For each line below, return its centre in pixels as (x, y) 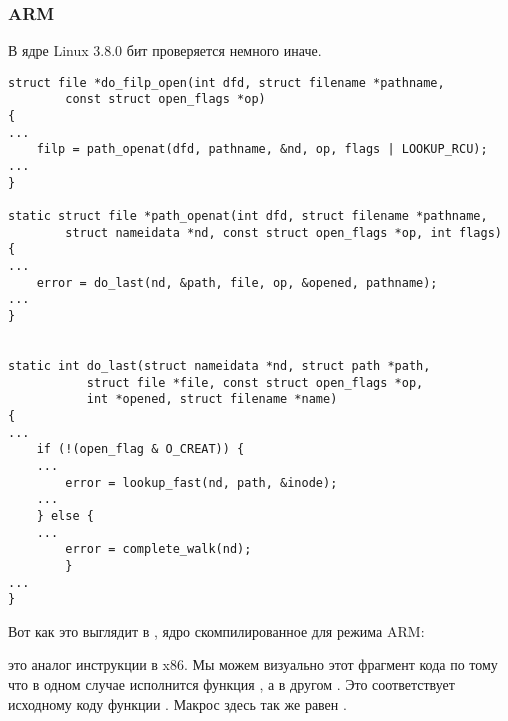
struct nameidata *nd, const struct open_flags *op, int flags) (283, 232)
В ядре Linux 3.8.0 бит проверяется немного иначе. (165, 50)
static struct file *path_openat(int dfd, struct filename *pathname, (248, 216)
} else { (65, 515)
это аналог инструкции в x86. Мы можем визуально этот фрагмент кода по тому (253, 664)
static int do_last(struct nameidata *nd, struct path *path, (219, 365)
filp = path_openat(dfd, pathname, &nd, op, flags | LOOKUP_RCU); (262, 149)
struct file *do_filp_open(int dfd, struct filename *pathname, (226, 82)
